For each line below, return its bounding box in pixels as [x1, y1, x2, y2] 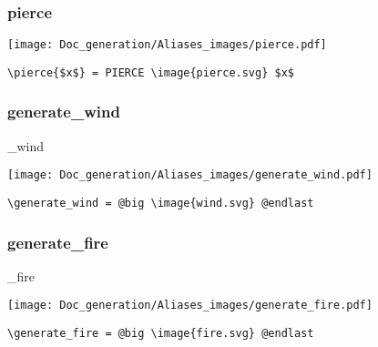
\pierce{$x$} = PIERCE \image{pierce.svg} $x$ [7, 66, 294, 79]
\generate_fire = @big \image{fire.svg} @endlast [7, 327, 314, 341]
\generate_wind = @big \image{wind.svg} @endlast [7, 197, 314, 209]
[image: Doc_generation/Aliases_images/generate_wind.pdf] [7, 168, 373, 182]
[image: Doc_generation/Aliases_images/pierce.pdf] [7, 38, 327, 52]
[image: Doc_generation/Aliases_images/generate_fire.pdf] [7, 299, 373, 312]
